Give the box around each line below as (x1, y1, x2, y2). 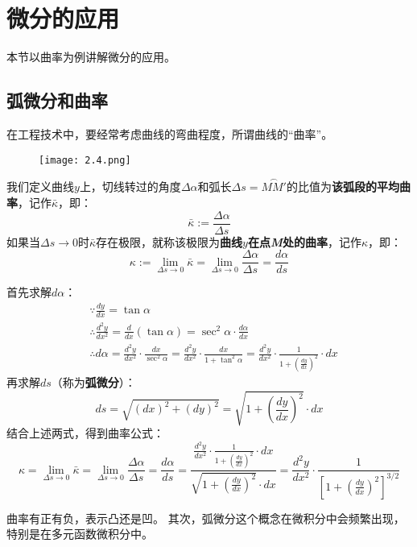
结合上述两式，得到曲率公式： (6, 425, 164, 441)
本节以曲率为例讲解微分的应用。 (6, 48, 175, 65)
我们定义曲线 (6, 178, 74, 195)
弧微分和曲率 (6, 88, 108, 113)
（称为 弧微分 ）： (51, 373, 136, 390)
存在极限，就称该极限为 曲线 (96, 233, 243, 250)
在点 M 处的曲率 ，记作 (247, 233, 361, 250)
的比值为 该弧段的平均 (286, 178, 399, 195)
